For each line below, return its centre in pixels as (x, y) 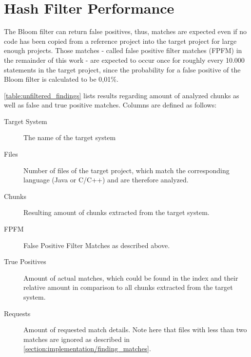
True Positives (25, 261)
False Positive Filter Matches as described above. (97, 245)
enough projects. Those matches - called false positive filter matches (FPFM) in (123, 50)
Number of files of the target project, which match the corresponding (126, 170)
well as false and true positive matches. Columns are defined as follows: (110, 105)
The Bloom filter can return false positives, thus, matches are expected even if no (125, 31)
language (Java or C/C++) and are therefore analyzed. (106, 180)
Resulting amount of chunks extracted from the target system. (116, 212)
